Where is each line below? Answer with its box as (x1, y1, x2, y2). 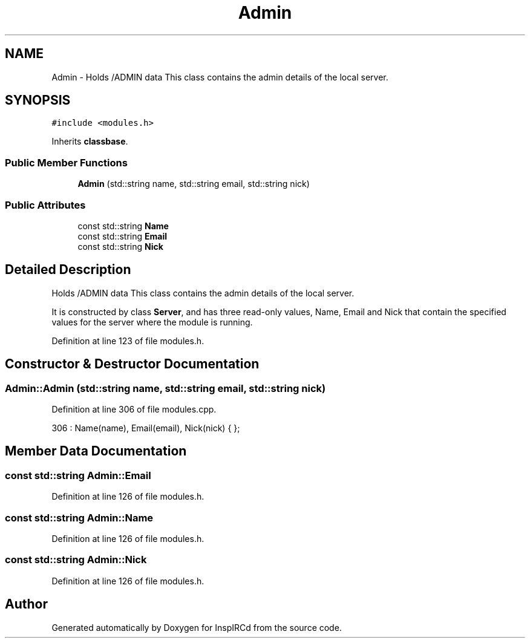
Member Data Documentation (5, 443, 187, 459)
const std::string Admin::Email (5, 469, 151, 481)
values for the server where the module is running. (51, 316, 253, 327)
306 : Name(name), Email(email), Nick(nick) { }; (51, 423, 240, 433)
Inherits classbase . (51, 136, 128, 147)
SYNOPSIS (5, 93, 71, 108)
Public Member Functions (5, 156, 128, 169)
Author (5, 596, 48, 612)
